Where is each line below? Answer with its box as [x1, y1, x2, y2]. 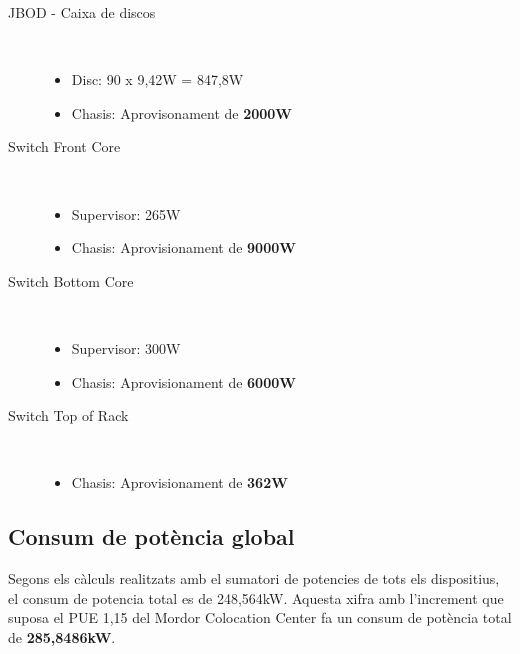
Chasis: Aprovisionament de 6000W [71, 371, 296, 392]
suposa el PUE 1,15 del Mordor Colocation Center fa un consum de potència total [8, 607, 512, 628]
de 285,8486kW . [8, 626, 116, 647]
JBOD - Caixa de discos [8, 2, 156, 22]
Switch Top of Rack [8, 405, 129, 426]
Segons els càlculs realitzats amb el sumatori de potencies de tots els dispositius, [8, 568, 500, 589]
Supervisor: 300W [71, 337, 181, 358]
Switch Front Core [8, 136, 121, 157]
